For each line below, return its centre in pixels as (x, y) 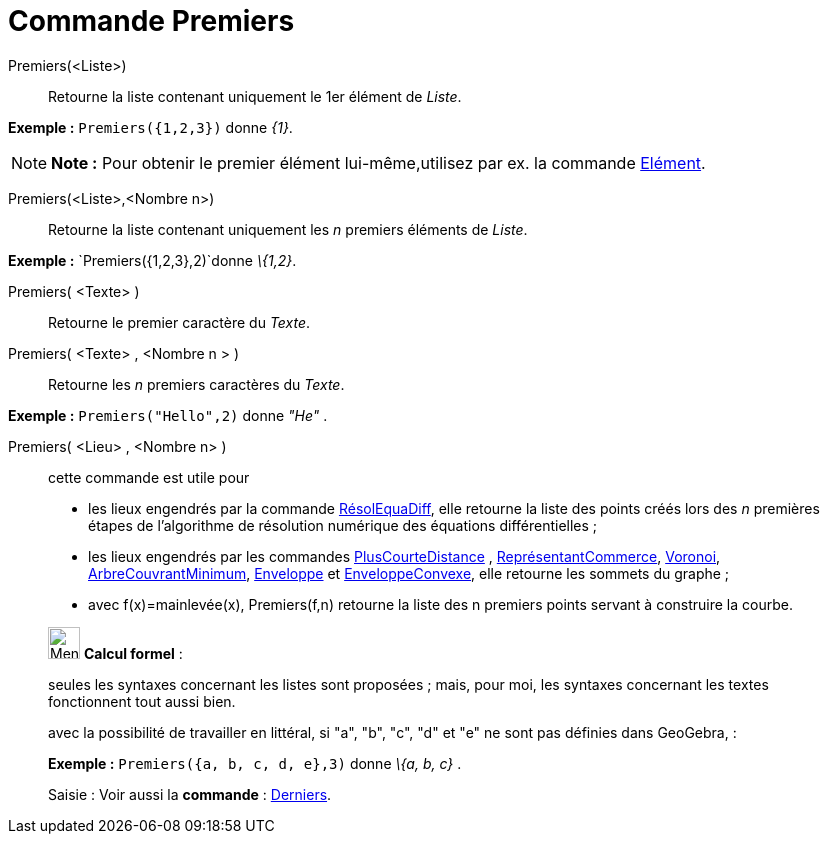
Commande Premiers (151, 21)
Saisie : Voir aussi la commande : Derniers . (190, 794)
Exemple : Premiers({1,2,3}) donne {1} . (150, 127)
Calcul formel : (133, 653)
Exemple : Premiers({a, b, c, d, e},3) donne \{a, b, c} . (255, 763)
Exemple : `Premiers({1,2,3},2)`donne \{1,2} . (152, 260)
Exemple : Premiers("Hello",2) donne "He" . (168, 415)
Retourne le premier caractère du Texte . (179, 322)
